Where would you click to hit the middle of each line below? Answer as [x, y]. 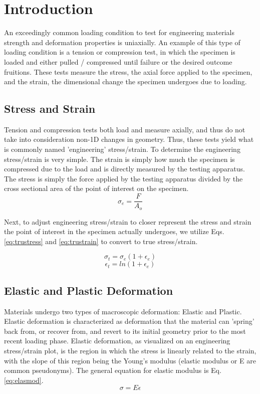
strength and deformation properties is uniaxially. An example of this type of [122, 42]
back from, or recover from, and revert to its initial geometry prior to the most [125, 331]
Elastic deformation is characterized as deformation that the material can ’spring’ [129, 321]
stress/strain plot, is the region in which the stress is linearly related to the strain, [130, 350]
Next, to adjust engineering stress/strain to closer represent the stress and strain [128, 221]
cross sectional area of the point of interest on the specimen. [96, 188]
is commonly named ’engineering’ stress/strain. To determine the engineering [122, 149]
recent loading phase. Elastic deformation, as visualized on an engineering [117, 341]
